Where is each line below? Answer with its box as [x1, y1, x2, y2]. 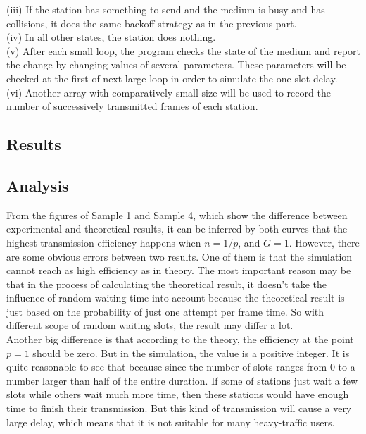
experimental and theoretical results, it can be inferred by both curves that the [6, 221, 348, 236]
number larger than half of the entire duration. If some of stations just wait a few [6, 373, 358, 387]
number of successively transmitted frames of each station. [6, 99, 258, 113]
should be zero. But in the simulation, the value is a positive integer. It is [32, 345, 350, 360]
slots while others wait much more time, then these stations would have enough [6, 387, 349, 402]
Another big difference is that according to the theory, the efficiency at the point [6, 332, 354, 347]
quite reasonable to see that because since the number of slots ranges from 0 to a [6, 359, 355, 374]
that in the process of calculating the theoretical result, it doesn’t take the [6, 276, 327, 291]
